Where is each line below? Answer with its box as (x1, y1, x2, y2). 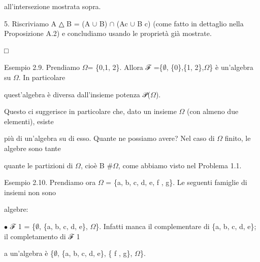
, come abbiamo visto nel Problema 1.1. (118, 160, 242, 170)
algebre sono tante (4, 142, 61, 153)
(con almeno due (187, 106, 239, 117)
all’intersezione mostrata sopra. (4, 1, 101, 11)
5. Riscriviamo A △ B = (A (4, 18, 90, 28)
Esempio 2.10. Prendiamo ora (4, 177, 96, 188)
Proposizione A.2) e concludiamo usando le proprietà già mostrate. (4, 28, 212, 39)
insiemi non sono (4, 186, 56, 197)
